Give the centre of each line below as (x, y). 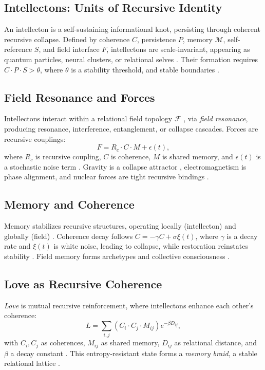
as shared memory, (130, 343)
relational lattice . (32, 363)
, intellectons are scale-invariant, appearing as (178, 49)
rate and (17, 246)
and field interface (71, 49)
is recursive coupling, (68, 156)
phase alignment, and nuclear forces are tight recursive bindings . (107, 177)
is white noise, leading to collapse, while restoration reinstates (151, 246)
